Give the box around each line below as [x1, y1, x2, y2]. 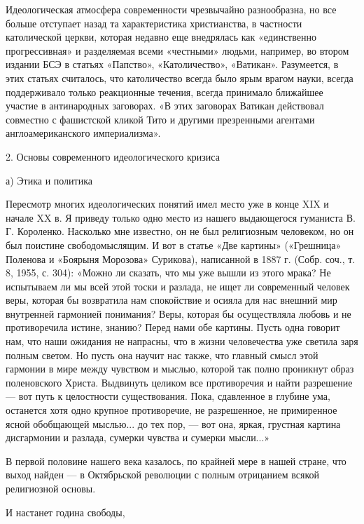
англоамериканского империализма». [6, 126, 161, 140]
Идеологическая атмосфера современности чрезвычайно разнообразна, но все [6, 2, 337, 16]
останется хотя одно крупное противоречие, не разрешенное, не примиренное [6, 403, 337, 417]
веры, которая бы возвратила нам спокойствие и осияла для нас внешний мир [6, 293, 337, 307]
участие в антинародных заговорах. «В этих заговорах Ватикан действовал [6, 98, 324, 113]
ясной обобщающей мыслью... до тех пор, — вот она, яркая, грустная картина [6, 416, 341, 431]
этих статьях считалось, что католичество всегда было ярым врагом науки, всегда [6, 70, 353, 85]
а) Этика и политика [6, 173, 92, 187]
